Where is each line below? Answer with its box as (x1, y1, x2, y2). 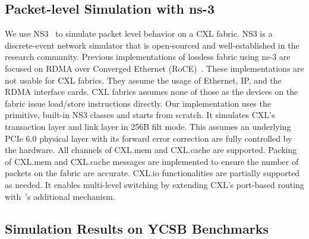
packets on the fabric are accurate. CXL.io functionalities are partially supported (5, 167, 300, 179)
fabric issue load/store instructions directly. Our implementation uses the (5, 97, 271, 109)
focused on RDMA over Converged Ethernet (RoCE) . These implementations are (5, 62, 304, 74)
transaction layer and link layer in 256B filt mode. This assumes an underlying (5, 120, 291, 132)
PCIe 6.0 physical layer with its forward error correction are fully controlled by (5, 132, 292, 144)
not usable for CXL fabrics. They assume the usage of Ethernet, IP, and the (5, 74, 282, 86)
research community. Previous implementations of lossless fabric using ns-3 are (5, 50, 291, 63)
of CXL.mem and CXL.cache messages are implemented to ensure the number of (5, 155, 299, 167)
